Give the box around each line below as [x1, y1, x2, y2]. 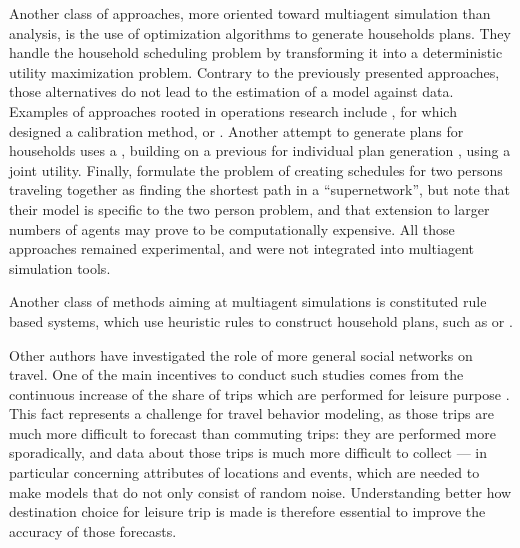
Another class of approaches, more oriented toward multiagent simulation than [9, 3, 491, 23]
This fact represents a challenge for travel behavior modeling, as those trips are [9, 403, 494, 424]
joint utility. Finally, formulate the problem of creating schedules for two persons [9, 159, 503, 180]
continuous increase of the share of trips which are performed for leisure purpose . [9, 383, 510, 404]
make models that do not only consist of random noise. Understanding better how [9, 481, 512, 502]
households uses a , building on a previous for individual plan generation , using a [9, 140, 511, 161]
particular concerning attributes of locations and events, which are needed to [9, 462, 480, 483]
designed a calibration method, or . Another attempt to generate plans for [9, 120, 464, 141]
